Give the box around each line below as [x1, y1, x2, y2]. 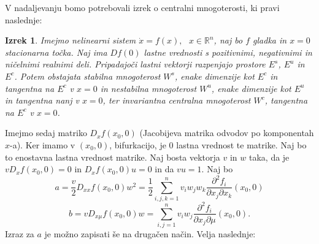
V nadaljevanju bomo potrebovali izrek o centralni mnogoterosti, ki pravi [5, 1, 280, 13]
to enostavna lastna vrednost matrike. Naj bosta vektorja [5, 150, 220, 163]
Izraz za [5, 227, 34, 240]
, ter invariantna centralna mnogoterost [102, 94, 251, 107]
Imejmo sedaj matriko [5, 126, 87, 139]
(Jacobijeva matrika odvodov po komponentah [139, 126, 314, 139]
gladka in [253, 34, 287, 47]
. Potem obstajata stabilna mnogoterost [14, 69, 161, 82]
